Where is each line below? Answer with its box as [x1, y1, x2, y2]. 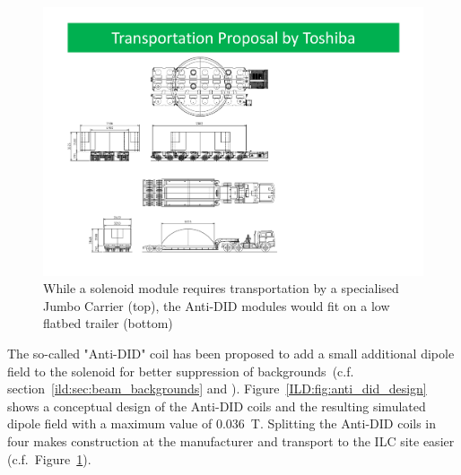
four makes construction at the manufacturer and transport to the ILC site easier [7, 432, 455, 450]
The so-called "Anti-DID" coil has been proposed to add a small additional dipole [7, 344, 455, 363]
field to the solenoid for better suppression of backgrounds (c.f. [7, 361, 354, 380]
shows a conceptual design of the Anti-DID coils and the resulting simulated [7, 396, 426, 415]
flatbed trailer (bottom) [43, 314, 173, 332]
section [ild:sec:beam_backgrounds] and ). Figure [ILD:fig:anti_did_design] [7, 379, 427, 398]
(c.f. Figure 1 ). [7, 449, 91, 468]
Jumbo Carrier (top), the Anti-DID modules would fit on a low [43, 296, 390, 315]
